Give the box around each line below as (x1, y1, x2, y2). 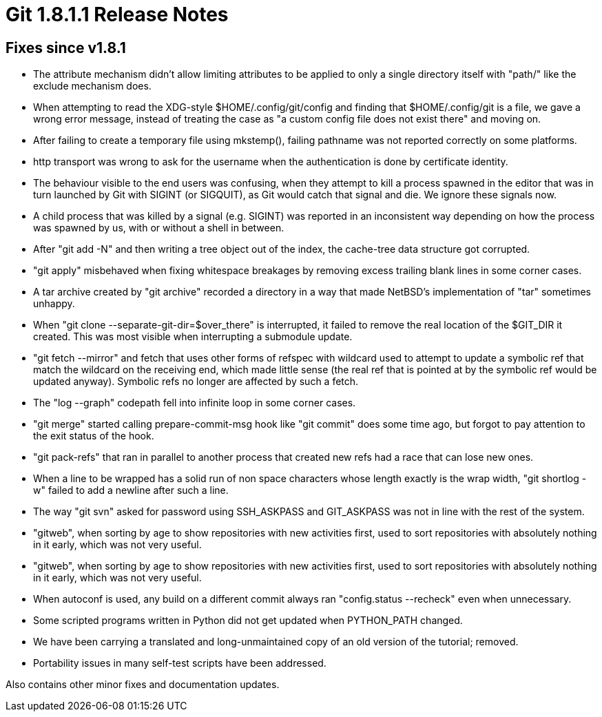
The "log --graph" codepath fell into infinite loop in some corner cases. (33, 397, 356, 409)
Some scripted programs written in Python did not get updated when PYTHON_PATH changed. (33, 614, 463, 627)
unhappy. (33, 298, 75, 310)
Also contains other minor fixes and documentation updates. (6, 678, 280, 691)
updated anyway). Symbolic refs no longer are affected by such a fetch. (33, 375, 359, 388)
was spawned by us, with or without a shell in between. (33, 222, 284, 234)
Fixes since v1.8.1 (6, 39, 126, 56)
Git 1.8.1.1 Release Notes (6, 3, 229, 26)
